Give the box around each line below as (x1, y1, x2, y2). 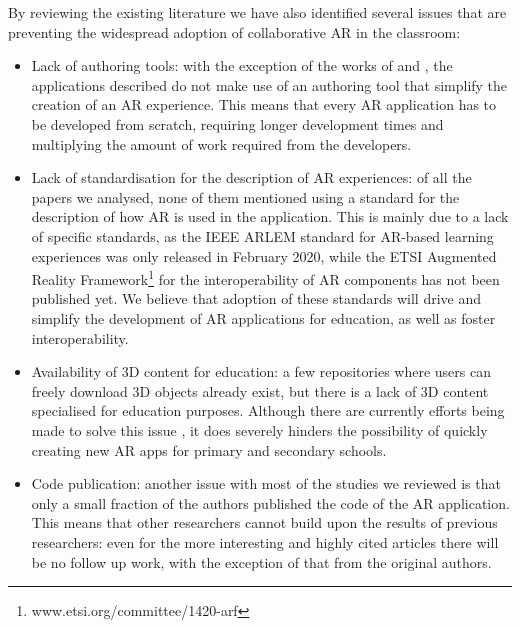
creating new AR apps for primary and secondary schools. (31, 439, 387, 460)
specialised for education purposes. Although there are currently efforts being (31, 400, 505, 421)
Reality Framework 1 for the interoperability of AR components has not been (31, 266, 500, 289)
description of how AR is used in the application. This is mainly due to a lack (31, 206, 509, 227)
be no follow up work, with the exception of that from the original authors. (31, 551, 492, 572)
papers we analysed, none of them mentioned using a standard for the (31, 186, 460, 207)
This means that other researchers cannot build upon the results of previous (31, 512, 498, 533)
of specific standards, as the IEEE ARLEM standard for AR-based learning (31, 225, 494, 246)
